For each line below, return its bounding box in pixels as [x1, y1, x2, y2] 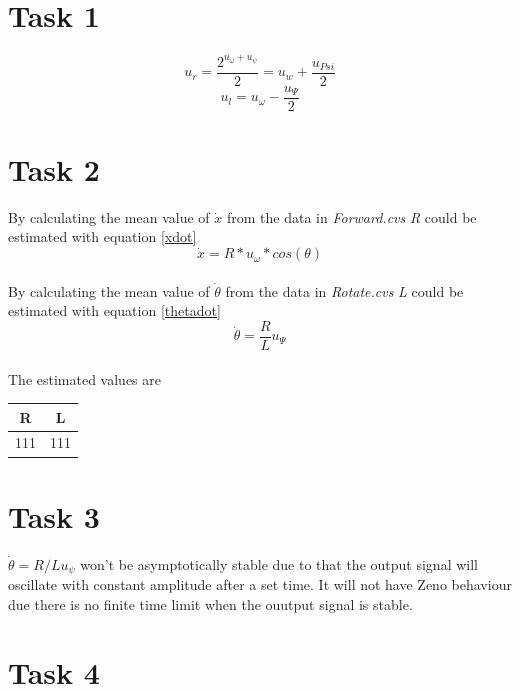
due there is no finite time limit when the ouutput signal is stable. [8, 593, 413, 614]
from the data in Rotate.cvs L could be [225, 280, 464, 301]
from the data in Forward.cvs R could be [226, 206, 477, 227]
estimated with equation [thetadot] [8, 300, 221, 321]
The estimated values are [8, 368, 161, 389]
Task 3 [8, 495, 100, 536]
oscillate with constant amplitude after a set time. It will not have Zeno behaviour [8, 574, 512, 595]
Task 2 [8, 148, 100, 189]
